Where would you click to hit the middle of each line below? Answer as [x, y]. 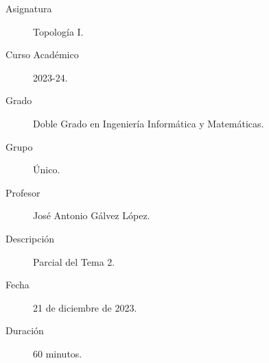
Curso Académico [42, 54]
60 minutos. [58, 353]
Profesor [23, 192]
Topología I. [58, 31]
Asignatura [29, 8]
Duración [25, 330]
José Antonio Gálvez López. [92, 215]
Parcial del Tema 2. [74, 261]
